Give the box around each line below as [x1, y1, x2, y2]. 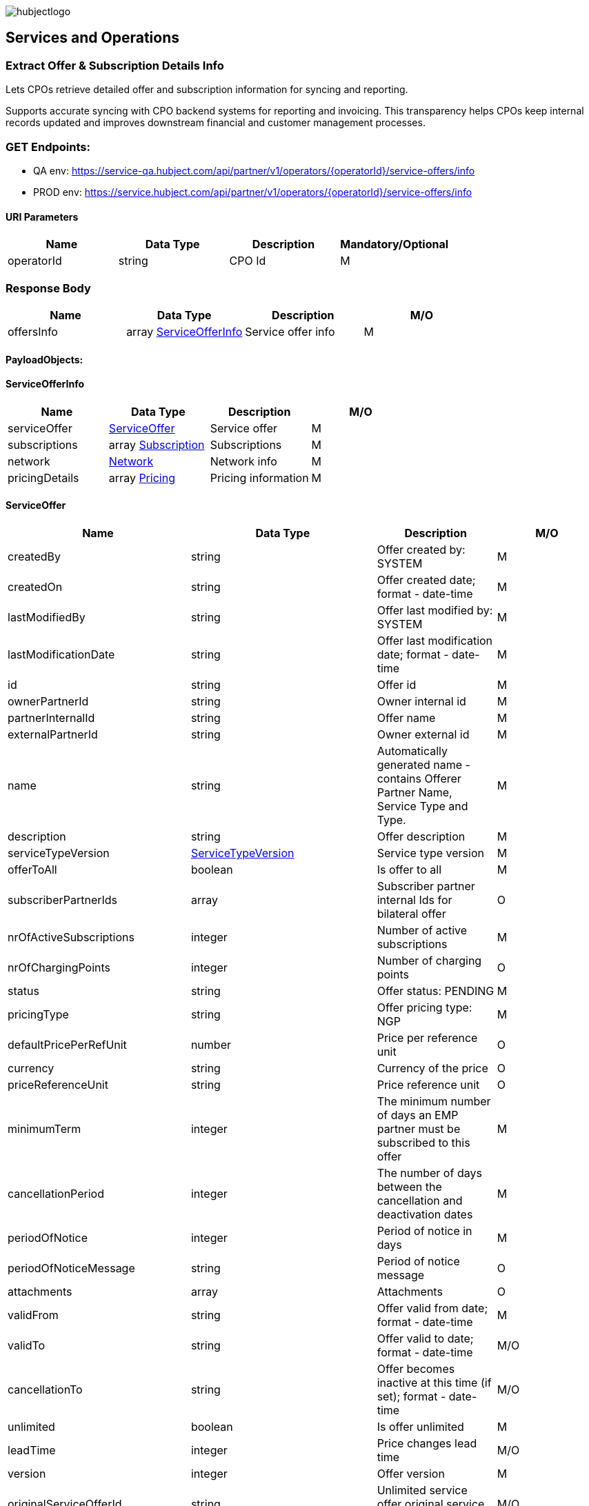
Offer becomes [377, 1361, 455, 1376]
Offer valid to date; [377, 1331, 474, 1345]
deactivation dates [377, 1207, 473, 1221]
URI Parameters [6, 210, 79, 223]
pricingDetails [8, 470, 79, 485]
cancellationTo [8, 1382, 83, 1396]
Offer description [377, 829, 466, 843]
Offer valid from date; [377, 1301, 488, 1315]
